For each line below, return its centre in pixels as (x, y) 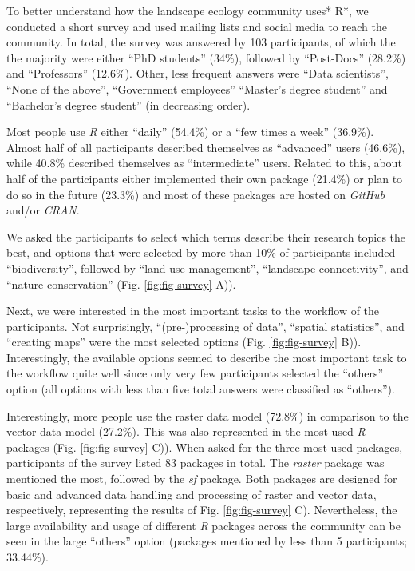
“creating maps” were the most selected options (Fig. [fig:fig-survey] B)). (184, 342)
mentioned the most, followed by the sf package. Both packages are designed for (202, 479)
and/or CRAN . (43, 210)
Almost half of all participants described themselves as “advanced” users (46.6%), (206, 147)
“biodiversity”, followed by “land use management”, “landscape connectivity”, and (207, 268)
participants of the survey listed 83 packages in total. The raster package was (196, 463)
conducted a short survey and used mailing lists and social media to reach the (197, 26)
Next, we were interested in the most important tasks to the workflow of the (193, 311)
